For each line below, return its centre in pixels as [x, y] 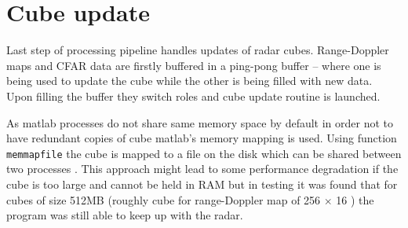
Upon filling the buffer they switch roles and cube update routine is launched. [193, 96]
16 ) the [355, 199]
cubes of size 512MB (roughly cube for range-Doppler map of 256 [164, 199]
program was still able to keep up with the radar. [125, 215]
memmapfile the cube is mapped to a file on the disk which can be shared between [204, 153]
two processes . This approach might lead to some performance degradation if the [202, 169]
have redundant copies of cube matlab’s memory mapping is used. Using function [202, 138]
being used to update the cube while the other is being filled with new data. [189, 81]
